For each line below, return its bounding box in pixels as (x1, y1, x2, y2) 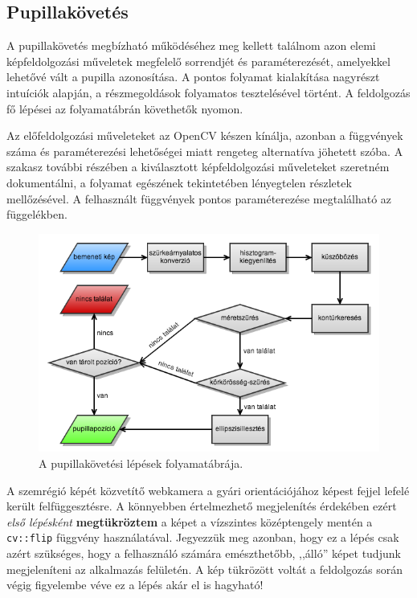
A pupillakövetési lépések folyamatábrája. (39, 455, 243, 472)
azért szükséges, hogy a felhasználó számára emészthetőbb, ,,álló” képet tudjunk (6, 545, 401, 562)
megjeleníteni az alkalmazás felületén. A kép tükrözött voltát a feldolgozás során (6, 560, 403, 577)
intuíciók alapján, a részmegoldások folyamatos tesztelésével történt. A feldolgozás (6, 84, 411, 100)
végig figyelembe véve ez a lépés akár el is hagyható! (6, 576, 264, 593)
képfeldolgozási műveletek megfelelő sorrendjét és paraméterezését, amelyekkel (6, 52, 390, 69)
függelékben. (6, 206, 67, 223)
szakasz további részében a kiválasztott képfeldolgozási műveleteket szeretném (6, 158, 390, 175)
